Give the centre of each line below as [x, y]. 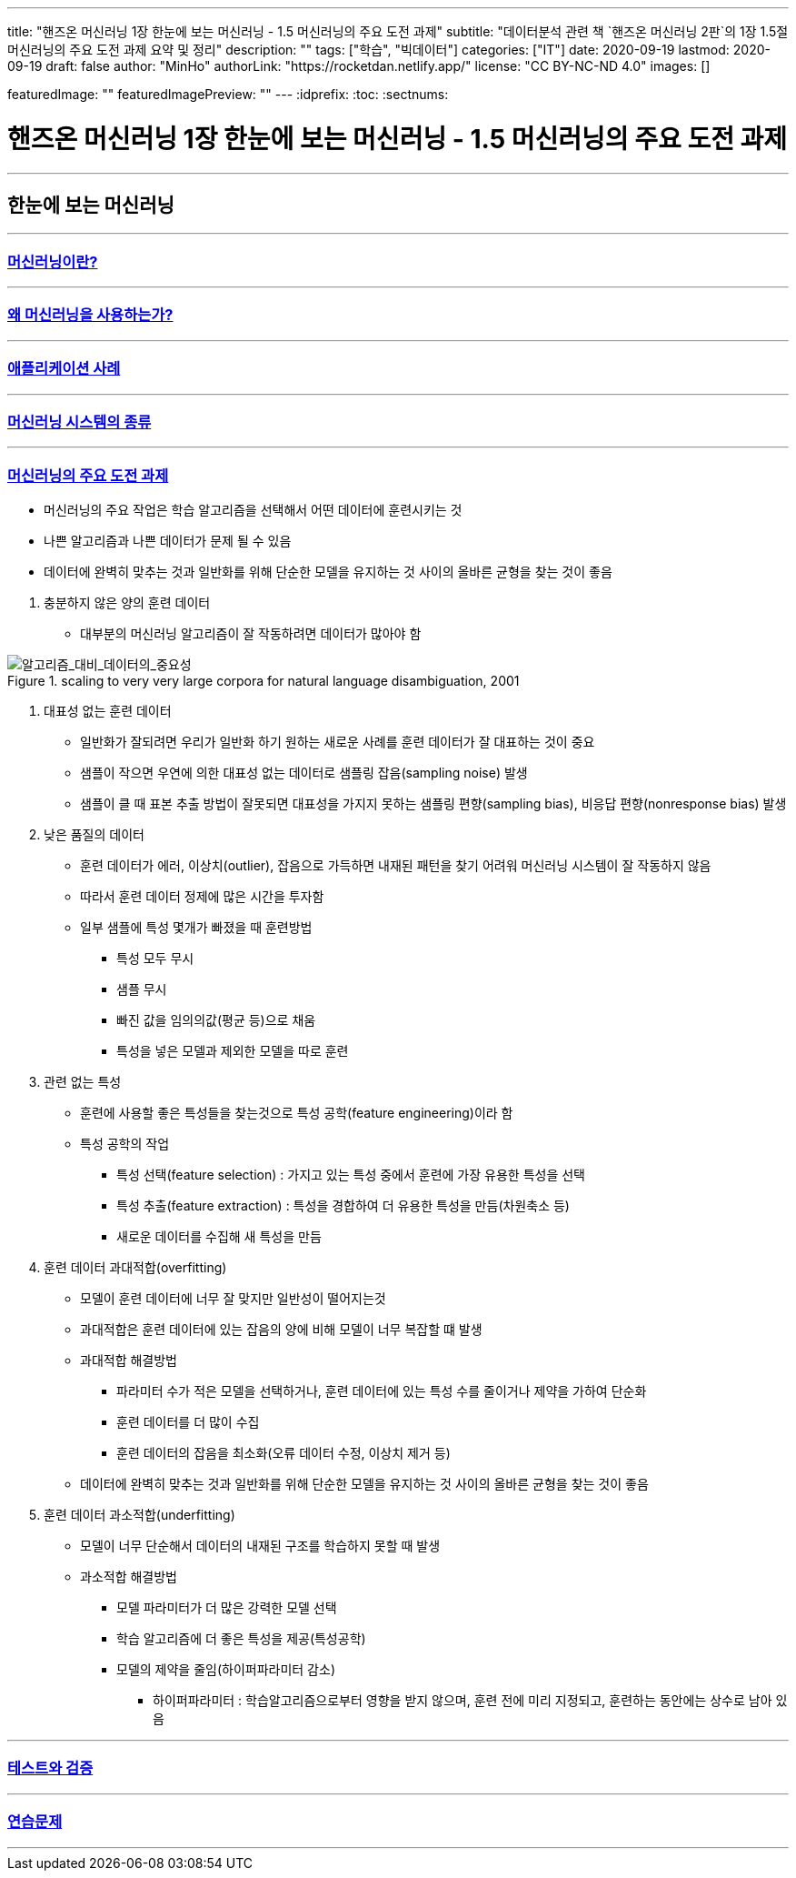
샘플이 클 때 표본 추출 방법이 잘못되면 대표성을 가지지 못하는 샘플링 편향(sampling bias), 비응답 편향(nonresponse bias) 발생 [433, 804]
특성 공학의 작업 [125, 1144]
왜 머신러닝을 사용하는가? [90, 315]
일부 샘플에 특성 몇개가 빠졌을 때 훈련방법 [196, 928]
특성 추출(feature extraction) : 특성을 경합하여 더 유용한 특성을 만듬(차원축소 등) [343, 1206]
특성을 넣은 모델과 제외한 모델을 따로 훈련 [233, 1051]
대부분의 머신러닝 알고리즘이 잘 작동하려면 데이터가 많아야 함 [251, 634]
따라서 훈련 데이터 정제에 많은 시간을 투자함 [202, 897]
